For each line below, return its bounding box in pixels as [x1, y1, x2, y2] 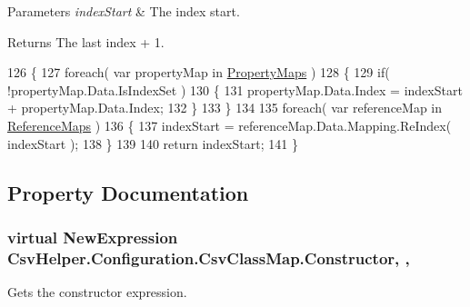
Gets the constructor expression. [7, 282, 187, 302]
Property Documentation [7, 178, 249, 206]
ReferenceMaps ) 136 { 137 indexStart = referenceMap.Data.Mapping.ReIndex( [7, 115, 452, 134]
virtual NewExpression [7, 225, 178, 248]
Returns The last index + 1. [7, 32, 165, 51]
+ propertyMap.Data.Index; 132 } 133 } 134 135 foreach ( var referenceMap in [7, 98, 443, 117]
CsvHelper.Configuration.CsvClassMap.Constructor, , [7, 246, 410, 269]
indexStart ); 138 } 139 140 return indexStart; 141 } [7, 134, 298, 153]
